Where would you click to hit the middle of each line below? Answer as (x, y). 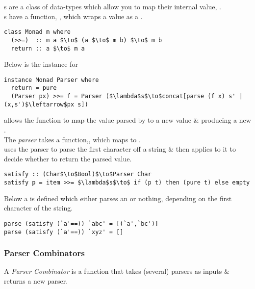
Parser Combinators (44, 253)
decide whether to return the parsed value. (68, 158)
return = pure (34, 88)
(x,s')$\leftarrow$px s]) (46, 104)
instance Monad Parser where (51, 80)
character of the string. (38, 208)
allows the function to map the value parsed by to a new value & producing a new (127, 120)
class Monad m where (38, 32)
